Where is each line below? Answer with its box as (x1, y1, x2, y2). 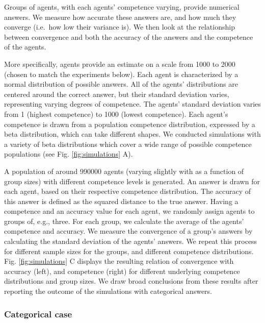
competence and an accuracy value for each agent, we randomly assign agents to (4, 206, 255, 216)
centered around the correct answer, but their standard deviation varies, (4, 88, 229, 99)
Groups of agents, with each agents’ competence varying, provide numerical (4, 2, 240, 12)
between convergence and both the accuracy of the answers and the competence (4, 31, 253, 42)
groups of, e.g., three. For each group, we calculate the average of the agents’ (4, 215, 244, 226)
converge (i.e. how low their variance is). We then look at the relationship (4, 21, 235, 32)
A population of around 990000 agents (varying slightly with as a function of (4, 165, 244, 176)
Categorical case (4, 307, 72, 320)
